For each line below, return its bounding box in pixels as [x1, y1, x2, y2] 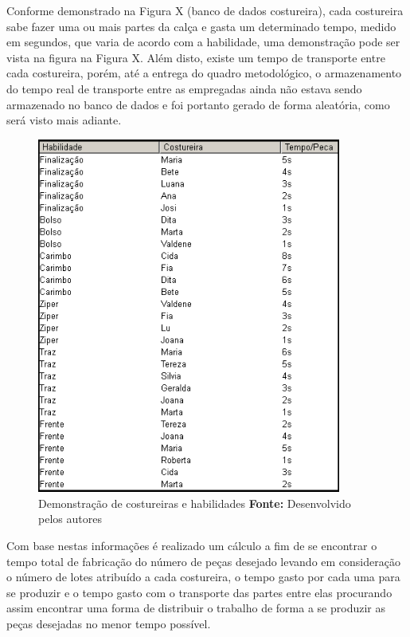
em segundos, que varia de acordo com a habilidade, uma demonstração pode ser [6, 33, 400, 50]
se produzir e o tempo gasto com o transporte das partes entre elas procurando [6, 584, 392, 600]
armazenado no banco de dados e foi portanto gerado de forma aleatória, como [6, 96, 390, 112]
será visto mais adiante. [6, 112, 122, 128]
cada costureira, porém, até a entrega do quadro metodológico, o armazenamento [6, 65, 402, 81]
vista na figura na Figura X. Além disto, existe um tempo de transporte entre [6, 49, 385, 65]
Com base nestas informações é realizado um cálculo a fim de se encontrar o [6, 537, 377, 553]
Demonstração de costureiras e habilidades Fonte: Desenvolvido [38, 494, 351, 511]
